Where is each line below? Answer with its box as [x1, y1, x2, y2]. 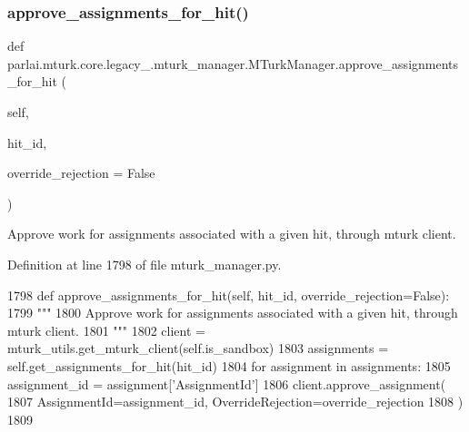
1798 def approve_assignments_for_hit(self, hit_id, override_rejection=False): [7, 285, 450, 304]
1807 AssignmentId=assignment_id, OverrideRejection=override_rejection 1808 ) [7, 392, 464, 411]
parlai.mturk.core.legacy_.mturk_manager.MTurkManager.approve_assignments [7, 54, 459, 73]
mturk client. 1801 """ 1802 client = [7, 320, 205, 339]
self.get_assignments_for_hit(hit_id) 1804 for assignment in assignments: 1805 [7, 356, 451, 375]
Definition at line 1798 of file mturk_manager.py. [7, 254, 282, 273]
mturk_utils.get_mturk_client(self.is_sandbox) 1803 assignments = [7, 339, 389, 358]
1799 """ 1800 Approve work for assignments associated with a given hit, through [7, 303, 458, 322]
